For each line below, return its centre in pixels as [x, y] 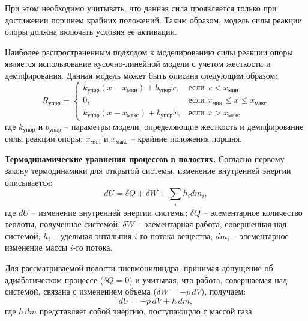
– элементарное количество [253, 212]
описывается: [29, 182]
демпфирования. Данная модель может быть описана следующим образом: [141, 75]
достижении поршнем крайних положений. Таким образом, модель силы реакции [154, 20]
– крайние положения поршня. [186, 138]
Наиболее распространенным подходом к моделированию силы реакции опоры [149, 51]
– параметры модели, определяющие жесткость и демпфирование [184, 126]
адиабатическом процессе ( [54, 279]
